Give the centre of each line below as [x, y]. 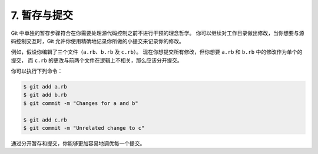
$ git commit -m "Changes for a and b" [81, 103]
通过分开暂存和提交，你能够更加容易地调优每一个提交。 [78, 143]
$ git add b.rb [45, 95]
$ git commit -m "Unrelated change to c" [84, 128]
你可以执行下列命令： [37, 71]
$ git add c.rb [45, 120]
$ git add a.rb [45, 87]
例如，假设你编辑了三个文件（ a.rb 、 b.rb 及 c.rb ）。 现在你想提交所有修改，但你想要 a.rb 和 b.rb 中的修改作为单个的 [157, 52]
